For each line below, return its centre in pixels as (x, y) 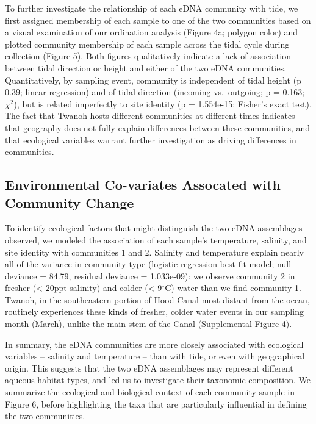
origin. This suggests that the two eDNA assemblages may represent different (149, 368)
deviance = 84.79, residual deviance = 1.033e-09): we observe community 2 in (150, 275)
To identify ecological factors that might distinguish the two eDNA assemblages (154, 228)
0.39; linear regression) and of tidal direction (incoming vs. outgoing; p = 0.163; (155, 92)
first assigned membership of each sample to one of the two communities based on (158, 20)
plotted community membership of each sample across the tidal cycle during (147, 44)
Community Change (70, 202)
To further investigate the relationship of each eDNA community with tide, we (152, 8)
